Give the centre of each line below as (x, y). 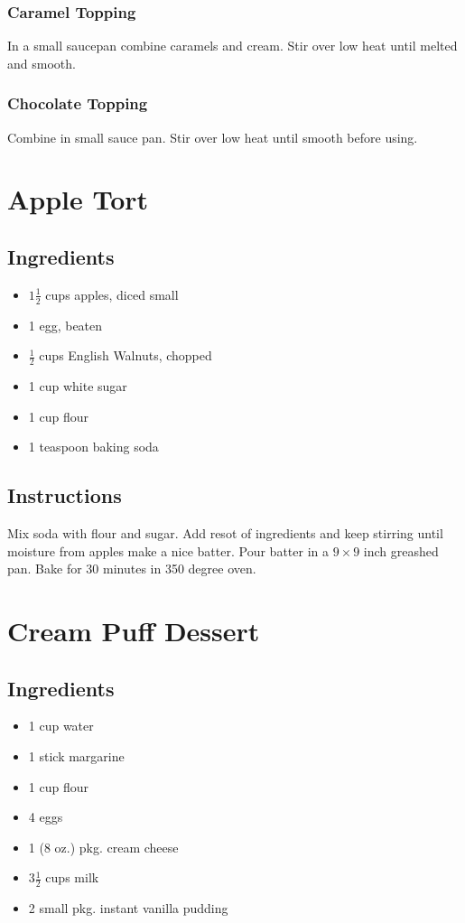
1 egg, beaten (65, 325)
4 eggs (46, 817)
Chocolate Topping (78, 103)
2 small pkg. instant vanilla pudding (128, 908)
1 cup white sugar (78, 386)
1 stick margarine (76, 755)
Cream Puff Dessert (134, 630)
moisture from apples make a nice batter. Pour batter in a (168, 550)
